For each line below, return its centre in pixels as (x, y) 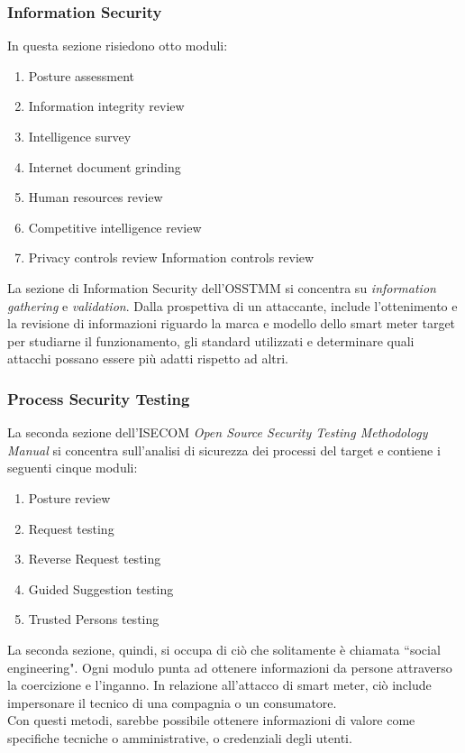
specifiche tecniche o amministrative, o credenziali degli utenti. (180, 737)
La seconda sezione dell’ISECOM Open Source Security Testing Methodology (218, 432)
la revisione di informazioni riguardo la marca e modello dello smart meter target (232, 323)
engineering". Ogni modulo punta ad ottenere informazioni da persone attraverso (230, 667)
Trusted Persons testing (94, 619)
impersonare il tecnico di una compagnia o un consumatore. (172, 702)
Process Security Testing (99, 398)
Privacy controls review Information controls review (171, 257)
